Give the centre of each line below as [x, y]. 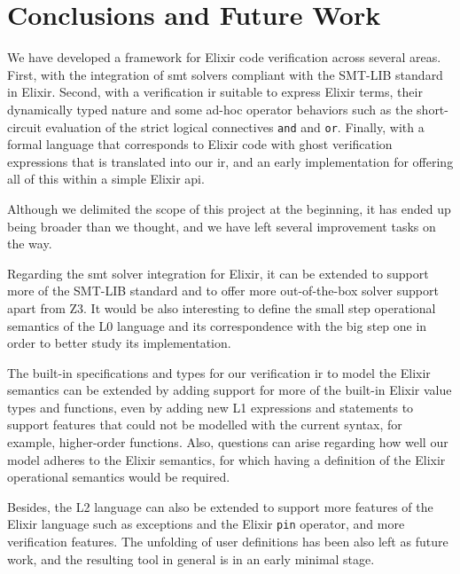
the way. [30, 244]
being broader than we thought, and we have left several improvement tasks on [222, 226]
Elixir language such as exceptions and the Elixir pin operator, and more [206, 524]
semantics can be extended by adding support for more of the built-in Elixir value [230, 390]
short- [433, 109]
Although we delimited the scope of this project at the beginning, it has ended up [229, 208]
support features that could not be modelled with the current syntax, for [205, 425]
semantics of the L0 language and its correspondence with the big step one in [217, 325]
